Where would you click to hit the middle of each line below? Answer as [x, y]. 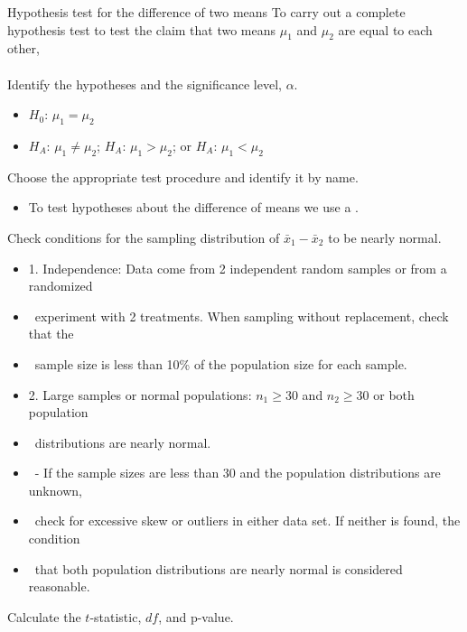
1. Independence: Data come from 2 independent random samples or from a [238, 268]
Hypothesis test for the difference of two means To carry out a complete [206, 12]
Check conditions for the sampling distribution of [144, 237]
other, [23, 48]
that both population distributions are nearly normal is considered [219, 568]
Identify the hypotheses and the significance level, [145, 84]
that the [51, 334]
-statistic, [116, 616]
